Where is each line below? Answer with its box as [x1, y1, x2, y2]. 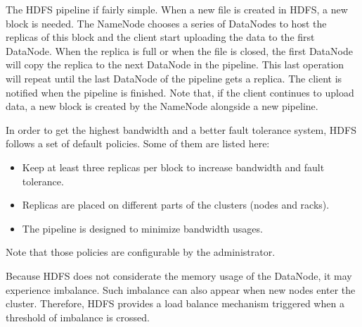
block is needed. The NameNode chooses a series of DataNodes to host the [6, 16, 327, 30]
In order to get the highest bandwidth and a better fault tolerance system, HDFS [6, 122, 356, 137]
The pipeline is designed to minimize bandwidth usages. [22, 221, 263, 235]
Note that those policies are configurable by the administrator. [6, 245, 276, 259]
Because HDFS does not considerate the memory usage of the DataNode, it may [6, 268, 352, 283]
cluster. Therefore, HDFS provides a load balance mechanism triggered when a [6, 296, 344, 311]
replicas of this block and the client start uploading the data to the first [6, 30, 315, 44]
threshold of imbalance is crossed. [6, 309, 150, 324]
